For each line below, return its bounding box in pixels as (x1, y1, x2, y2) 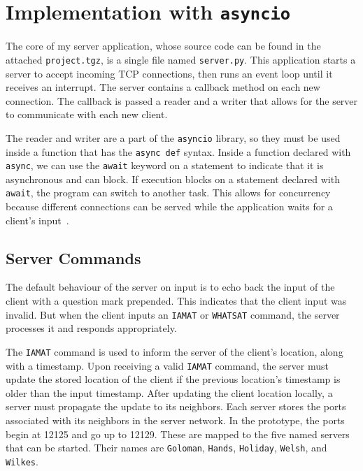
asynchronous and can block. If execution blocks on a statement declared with (6, 171, 340, 186)
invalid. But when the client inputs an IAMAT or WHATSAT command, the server (6, 307, 340, 321)
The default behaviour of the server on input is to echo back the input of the (6, 280, 335, 294)
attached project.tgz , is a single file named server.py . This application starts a (6, 52, 356, 66)
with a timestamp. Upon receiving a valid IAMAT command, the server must (6, 358, 329, 372)
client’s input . (6, 212, 69, 227)
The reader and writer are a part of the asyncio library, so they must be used (6, 130, 341, 145)
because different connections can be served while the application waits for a (6, 199, 333, 214)
